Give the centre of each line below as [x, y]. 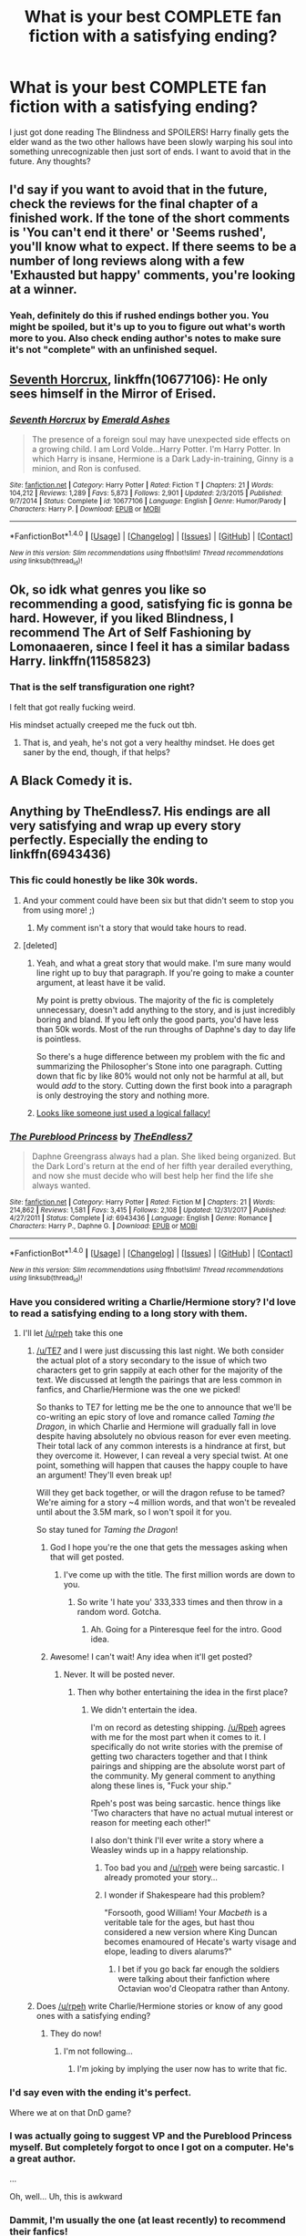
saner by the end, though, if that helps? [96, 752]
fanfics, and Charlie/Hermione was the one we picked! [138, 1390]
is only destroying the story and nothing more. [122, 1095]
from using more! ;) [59, 910]
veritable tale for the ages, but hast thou [179, 1922]
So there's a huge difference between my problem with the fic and [160, 1056]
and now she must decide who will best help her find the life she [153, 1175]
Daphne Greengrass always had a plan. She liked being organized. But [163, 1156]
